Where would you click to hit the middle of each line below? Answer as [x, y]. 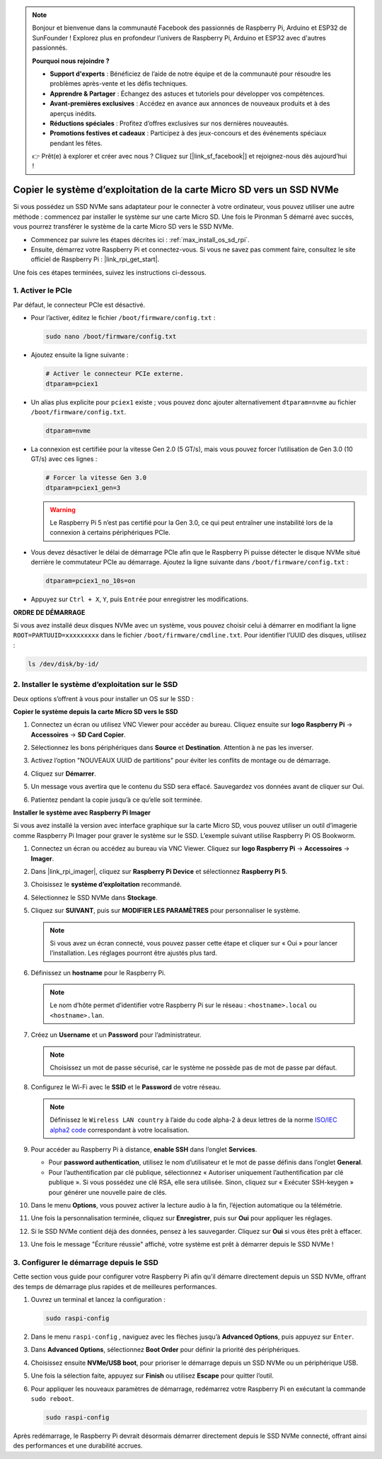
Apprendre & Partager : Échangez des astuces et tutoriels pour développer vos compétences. [187, 93]
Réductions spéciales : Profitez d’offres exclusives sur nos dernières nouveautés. [169, 123]
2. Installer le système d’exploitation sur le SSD [95, 685]
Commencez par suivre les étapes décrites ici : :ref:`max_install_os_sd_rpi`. [140, 239]
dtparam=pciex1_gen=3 [83, 488]
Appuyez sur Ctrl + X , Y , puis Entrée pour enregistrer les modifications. [140, 599]
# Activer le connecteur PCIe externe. [115, 374]
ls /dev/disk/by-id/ [63, 664]
